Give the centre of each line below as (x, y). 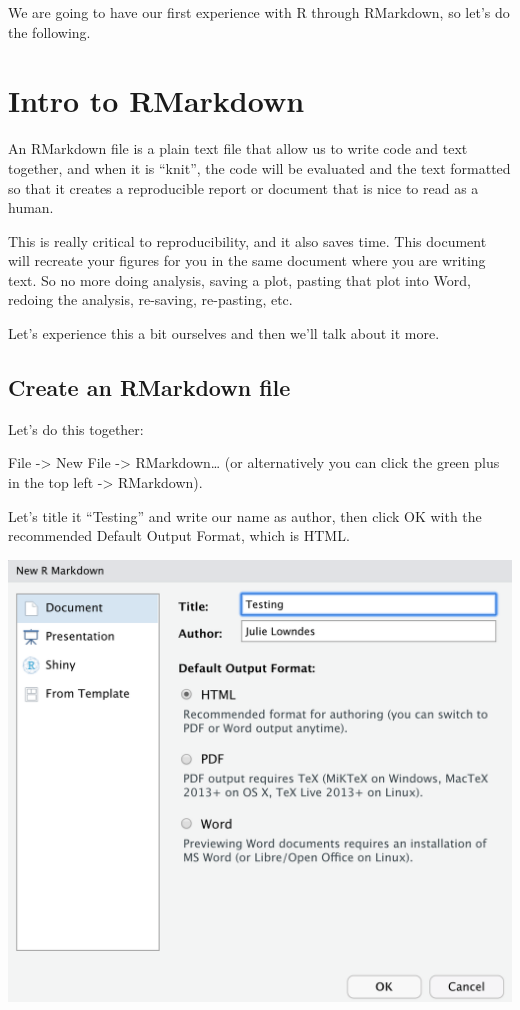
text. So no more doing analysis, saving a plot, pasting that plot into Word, (239, 279)
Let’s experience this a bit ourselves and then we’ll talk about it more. (224, 333)
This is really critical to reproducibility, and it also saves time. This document (247, 240)
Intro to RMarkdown (156, 100)
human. (31, 207)
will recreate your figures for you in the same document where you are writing (247, 260)
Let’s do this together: (76, 428)
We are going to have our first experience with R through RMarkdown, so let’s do (259, 12)
